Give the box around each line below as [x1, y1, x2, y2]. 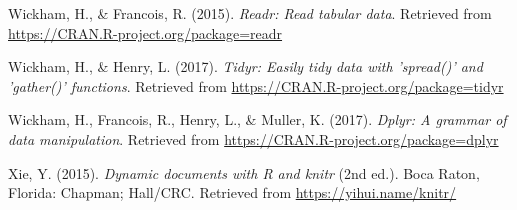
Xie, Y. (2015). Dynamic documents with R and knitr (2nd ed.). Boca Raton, [8, 162, 480, 183]
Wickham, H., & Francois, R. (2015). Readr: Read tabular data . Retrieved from [8, 3, 492, 23]
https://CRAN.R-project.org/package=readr [8, 22, 283, 43]
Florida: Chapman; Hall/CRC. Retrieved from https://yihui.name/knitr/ [8, 182, 457, 203]
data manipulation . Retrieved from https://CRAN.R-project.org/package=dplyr [8, 128, 499, 149]
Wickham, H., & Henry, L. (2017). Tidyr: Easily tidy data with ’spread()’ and [8, 56, 483, 77]
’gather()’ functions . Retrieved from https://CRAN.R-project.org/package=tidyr [8, 75, 504, 96]
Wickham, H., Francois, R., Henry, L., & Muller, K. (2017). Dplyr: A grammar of [8, 109, 507, 130]
